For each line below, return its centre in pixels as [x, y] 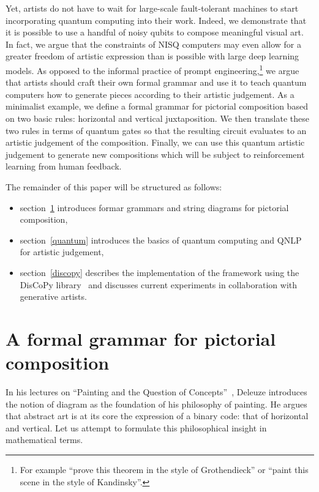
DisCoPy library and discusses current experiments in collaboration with [159, 284]
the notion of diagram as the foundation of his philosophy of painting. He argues [156, 404]
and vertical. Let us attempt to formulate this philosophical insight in [136, 427]
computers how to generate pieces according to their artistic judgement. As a [150, 94]
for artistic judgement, [62, 252]
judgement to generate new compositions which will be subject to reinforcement [155, 154]
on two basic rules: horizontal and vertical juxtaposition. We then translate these [158, 118]
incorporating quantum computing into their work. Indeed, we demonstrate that [156, 20]
